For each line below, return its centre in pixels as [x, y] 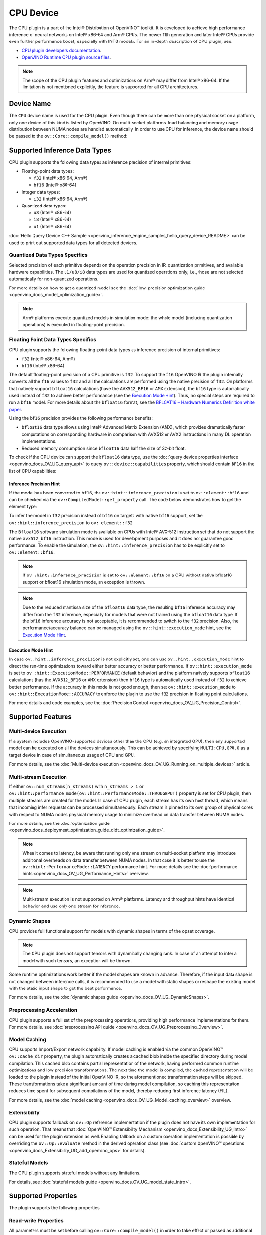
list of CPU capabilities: [33, 471]
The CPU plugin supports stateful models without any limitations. [75, 1173]
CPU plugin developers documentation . [61, 50]
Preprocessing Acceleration [43, 1010]
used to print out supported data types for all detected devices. [73, 243]
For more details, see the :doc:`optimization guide [60, 823]
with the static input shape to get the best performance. [66, 988]
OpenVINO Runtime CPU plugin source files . [66, 57]
